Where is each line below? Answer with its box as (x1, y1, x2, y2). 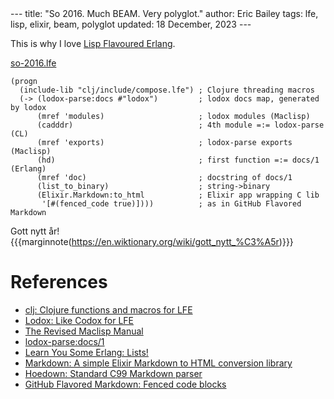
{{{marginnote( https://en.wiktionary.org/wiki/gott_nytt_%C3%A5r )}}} (10, 236, 294, 247)
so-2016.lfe (10, 57, 57, 69)
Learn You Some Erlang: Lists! (24, 346, 149, 358)
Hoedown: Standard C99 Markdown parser (24, 367, 203, 379)
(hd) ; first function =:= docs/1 (36, 155, 320, 165)
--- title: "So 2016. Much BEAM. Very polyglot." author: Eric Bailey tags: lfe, (10, 8, 319, 19)
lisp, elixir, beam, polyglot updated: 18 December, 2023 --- (10, 18, 252, 30)
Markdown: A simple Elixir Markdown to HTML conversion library (24, 357, 293, 369)
